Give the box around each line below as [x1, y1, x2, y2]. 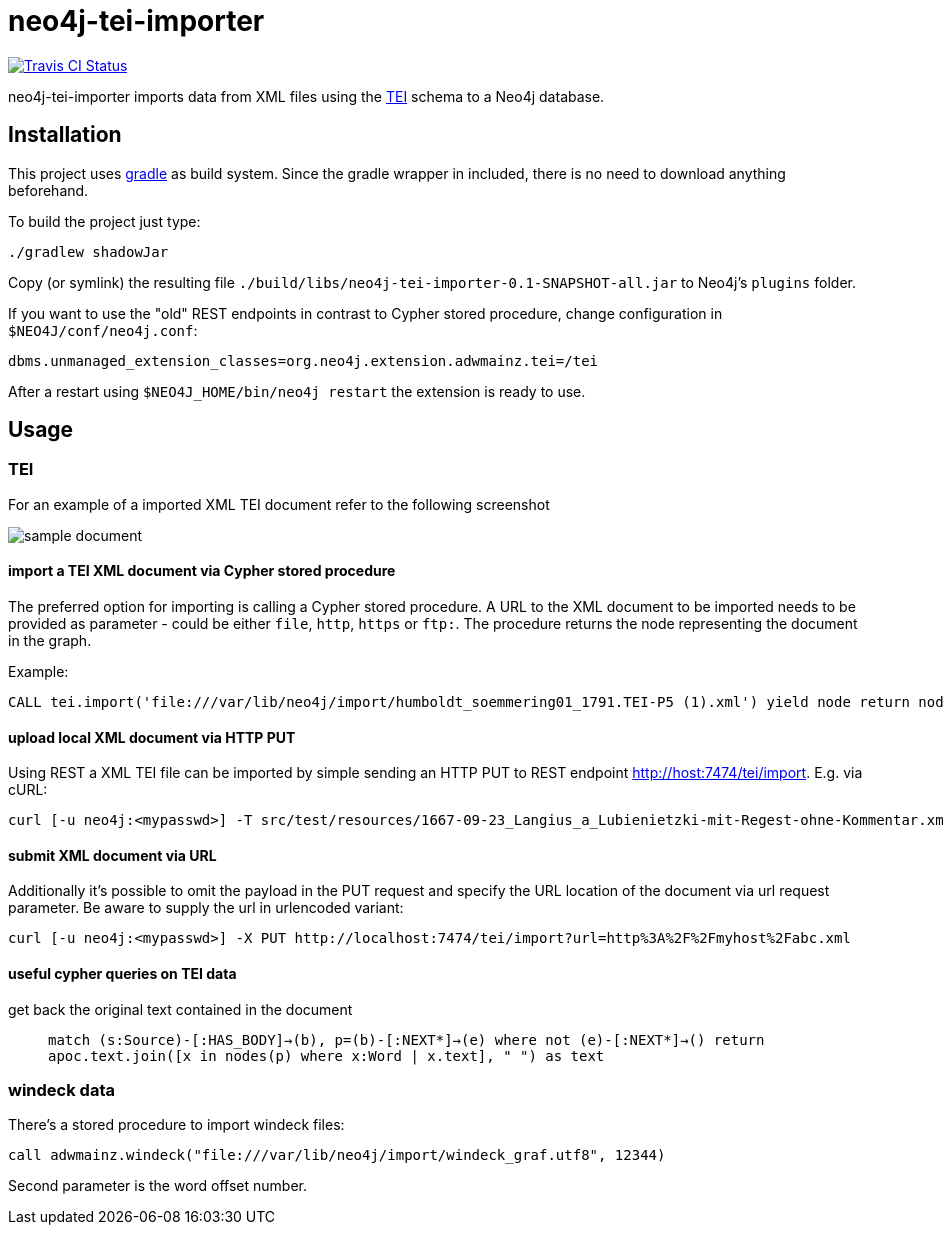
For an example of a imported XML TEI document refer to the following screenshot [8, 495, 550, 513]
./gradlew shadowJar [8, 243, 169, 260]
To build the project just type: [8, 212, 201, 230]
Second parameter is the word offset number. [8, 1177, 308, 1195]
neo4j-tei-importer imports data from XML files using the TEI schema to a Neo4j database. [8, 87, 605, 105]
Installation [8, 122, 122, 148]
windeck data [8, 1080, 115, 1101]
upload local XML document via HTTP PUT [8, 728, 296, 746]
